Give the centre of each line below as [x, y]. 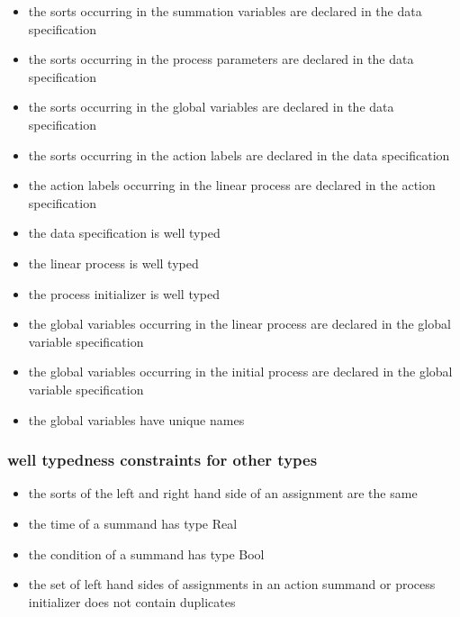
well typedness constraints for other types [162, 460]
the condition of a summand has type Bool [146, 553]
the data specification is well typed [124, 233]
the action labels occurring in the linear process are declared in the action [232, 185]
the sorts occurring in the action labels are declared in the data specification [239, 154]
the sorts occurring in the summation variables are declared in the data [225, 11]
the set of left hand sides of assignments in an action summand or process [232, 584]
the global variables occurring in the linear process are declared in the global [239, 324]
